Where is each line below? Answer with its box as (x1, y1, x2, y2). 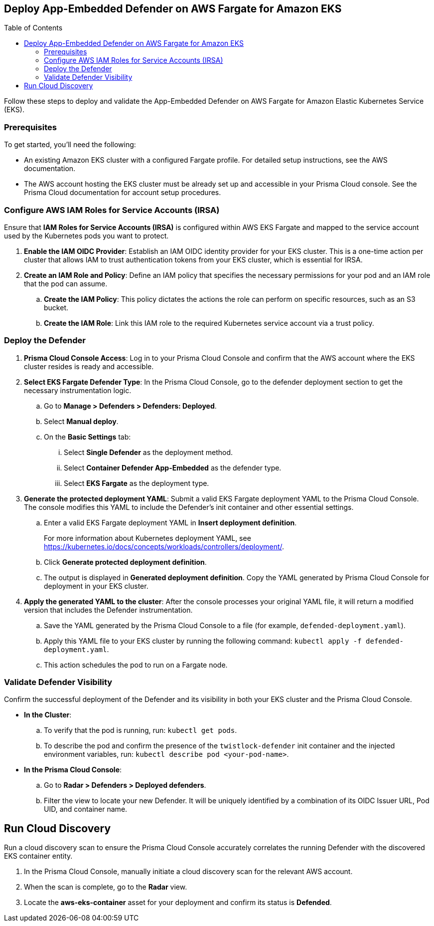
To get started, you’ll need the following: (4, 140, 136, 149)
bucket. (44, 303, 68, 312)
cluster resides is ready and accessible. (24, 362, 154, 371)
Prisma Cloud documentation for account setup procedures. (24, 188, 221, 197)
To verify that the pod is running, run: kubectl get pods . (44, 726, 237, 735)
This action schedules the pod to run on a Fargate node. (44, 660, 228, 669)
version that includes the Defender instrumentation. (24, 605, 193, 614)
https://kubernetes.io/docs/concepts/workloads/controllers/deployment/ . (44, 542, 285, 551)
